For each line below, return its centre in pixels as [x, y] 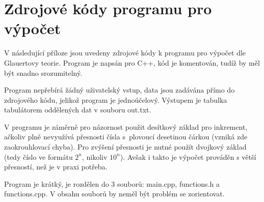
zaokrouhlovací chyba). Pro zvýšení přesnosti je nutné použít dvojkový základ [125, 147]
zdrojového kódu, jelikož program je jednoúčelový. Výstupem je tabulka [116, 99]
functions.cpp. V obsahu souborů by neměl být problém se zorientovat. [114, 194]
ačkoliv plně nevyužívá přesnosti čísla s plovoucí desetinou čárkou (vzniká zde [126, 137]
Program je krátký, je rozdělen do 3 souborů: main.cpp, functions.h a [112, 183]
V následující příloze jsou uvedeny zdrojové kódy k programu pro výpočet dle [125, 53]
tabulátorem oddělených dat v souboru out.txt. [78, 110]
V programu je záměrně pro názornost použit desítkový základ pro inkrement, [126, 126]
